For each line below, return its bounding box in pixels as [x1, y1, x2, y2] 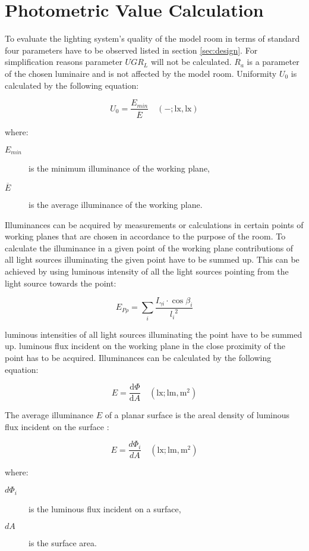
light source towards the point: [5, 276, 116, 289]
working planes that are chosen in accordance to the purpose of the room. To [5, 230, 286, 242]
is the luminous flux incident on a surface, [29, 502, 181, 515]
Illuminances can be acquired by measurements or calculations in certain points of [5, 218, 304, 231]
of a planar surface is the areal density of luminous [105, 409, 290, 421]
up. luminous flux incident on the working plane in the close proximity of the [5, 340, 285, 352]
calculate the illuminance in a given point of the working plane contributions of [5, 241, 294, 254]
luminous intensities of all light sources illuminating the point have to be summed [5, 328, 302, 340]
